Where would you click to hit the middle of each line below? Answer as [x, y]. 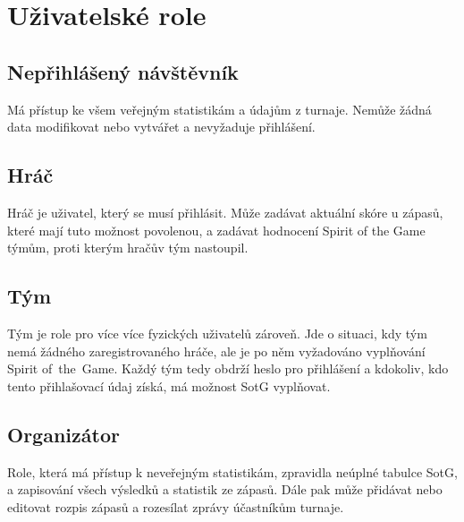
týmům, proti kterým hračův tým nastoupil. [128, 248]
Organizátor [63, 434]
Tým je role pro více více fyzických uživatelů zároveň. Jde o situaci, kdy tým [217, 333]
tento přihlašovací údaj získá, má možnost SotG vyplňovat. [169, 385]
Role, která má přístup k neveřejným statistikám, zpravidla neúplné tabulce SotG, [232, 471]
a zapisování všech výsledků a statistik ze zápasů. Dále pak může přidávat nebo [225, 489]
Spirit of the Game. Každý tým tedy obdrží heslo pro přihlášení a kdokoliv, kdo [228, 368]
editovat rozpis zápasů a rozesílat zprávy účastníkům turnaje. [176, 506]
